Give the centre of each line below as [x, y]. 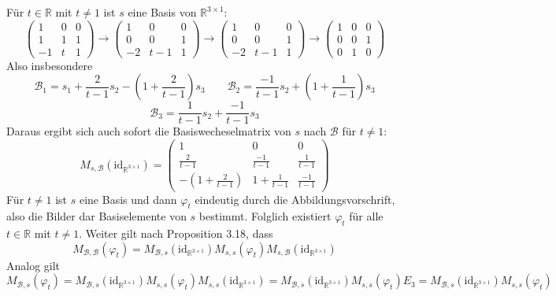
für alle [366, 216]
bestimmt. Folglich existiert [265, 216]
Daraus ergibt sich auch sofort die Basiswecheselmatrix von [149, 131]
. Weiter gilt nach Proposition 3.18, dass [176, 233]
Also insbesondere [50, 65]
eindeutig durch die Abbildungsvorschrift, [295, 199]
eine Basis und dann [128, 199]
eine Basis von [162, 12]
